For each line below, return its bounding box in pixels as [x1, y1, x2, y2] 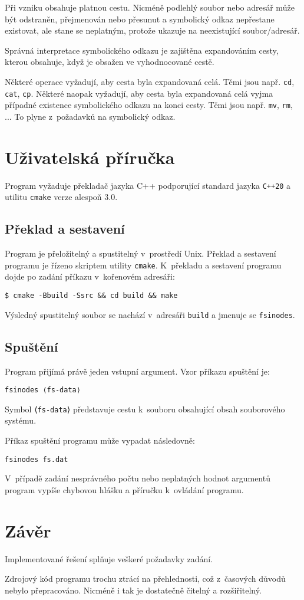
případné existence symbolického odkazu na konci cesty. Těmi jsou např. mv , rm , [5, 99, 293, 111]
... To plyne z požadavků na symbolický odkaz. [5, 110, 176, 122]
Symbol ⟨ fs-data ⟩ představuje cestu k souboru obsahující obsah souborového [5, 402, 285, 415]
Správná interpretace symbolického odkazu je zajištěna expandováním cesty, [5, 44, 279, 56]
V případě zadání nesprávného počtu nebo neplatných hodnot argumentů [5, 472, 270, 484]
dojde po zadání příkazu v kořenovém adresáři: [5, 270, 175, 283]
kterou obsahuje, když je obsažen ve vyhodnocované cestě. [5, 55, 214, 68]
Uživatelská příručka [5, 145, 175, 169]
